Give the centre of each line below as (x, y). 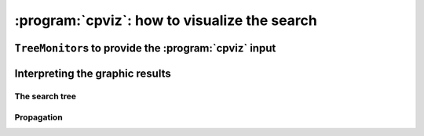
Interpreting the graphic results (93, 73)
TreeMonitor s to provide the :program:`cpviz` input (145, 48)
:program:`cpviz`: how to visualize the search (166, 20)
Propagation (38, 117)
